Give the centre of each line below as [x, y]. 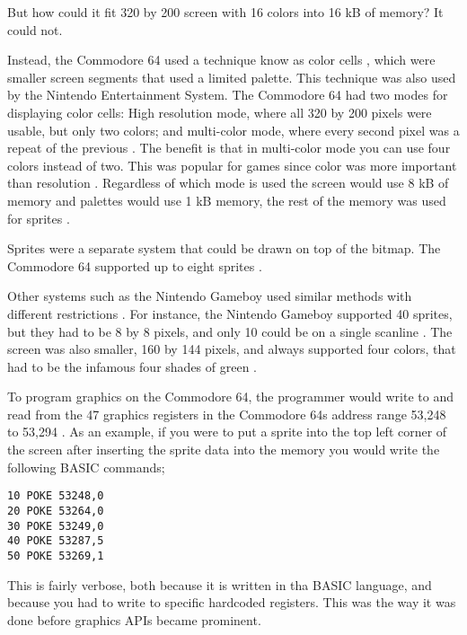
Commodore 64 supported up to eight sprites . [135, 265]
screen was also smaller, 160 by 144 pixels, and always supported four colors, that [232, 349]
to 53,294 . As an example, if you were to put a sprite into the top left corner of [227, 432]
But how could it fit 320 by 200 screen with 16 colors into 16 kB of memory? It [225, 12]
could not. [35, 29]
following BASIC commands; [86, 467]
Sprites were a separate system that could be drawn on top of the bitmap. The [224, 248]
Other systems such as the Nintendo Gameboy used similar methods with [210, 296]
